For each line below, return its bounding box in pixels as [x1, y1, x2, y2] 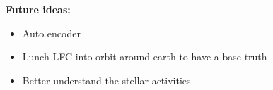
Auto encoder [22, 25, 81, 40]
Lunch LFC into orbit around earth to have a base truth [22, 49, 267, 64]
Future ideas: [6, 2, 71, 16]
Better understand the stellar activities [22, 72, 191, 87]
